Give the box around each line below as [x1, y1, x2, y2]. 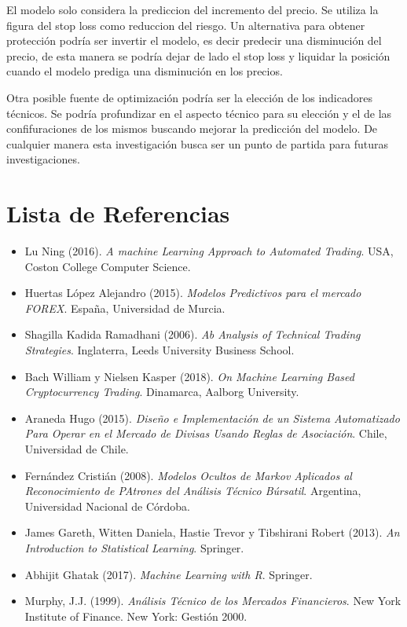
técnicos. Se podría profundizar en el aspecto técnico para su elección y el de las [6, 104, 392, 121]
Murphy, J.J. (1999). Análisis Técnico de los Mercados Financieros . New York [24, 592, 401, 609]
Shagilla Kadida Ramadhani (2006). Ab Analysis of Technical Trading [24, 326, 361, 343]
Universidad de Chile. [24, 441, 129, 456]
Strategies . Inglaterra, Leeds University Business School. [24, 342, 295, 358]
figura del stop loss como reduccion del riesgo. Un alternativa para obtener [6, 16, 365, 33]
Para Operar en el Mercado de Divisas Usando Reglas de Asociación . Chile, [24, 425, 387, 442]
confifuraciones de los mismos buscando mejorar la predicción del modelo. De [6, 120, 378, 137]
